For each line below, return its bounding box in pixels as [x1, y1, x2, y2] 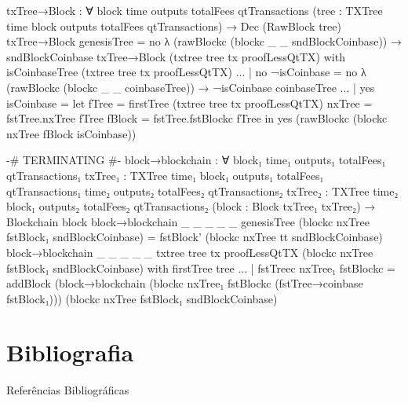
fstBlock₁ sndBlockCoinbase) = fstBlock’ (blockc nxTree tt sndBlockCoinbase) [6, 229, 383, 245]
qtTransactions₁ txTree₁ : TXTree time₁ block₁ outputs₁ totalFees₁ [6, 167, 324, 183]
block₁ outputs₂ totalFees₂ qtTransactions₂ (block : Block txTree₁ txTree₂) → [6, 198, 376, 214]
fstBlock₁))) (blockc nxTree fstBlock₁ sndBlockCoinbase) [6, 290, 278, 306]
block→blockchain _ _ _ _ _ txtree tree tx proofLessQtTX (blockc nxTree [6, 244, 373, 260]
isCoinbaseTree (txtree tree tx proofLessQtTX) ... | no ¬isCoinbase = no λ [6, 64, 366, 80]
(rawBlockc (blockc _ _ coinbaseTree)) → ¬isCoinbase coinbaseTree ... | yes [6, 79, 375, 95]
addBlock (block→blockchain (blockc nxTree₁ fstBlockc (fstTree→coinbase [6, 275, 363, 291]
